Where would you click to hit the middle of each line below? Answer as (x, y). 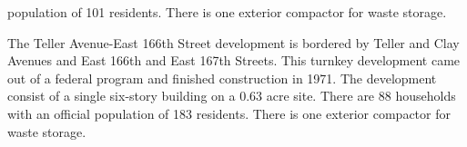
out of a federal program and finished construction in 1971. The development (222, 78)
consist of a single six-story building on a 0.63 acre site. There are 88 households (232, 96)
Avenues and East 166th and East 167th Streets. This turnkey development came (234, 60)
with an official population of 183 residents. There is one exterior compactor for (229, 113)
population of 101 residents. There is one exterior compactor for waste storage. (227, 12)
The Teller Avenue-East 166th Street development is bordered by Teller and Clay (233, 42)
